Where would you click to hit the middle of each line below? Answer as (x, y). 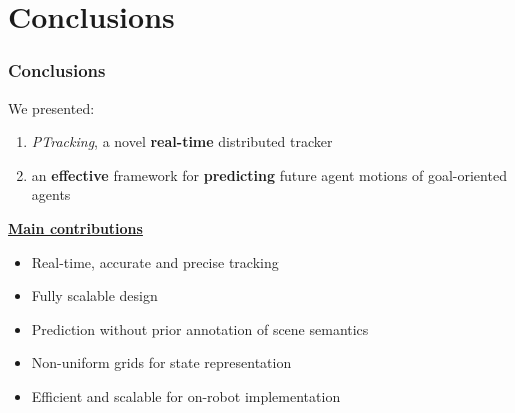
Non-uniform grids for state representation (161, 362)
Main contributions (75, 227)
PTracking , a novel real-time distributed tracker (182, 141)
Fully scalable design (94, 295)
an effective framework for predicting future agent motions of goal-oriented (269, 174)
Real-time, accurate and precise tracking (155, 261)
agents (51, 194)
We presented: (51, 107)
